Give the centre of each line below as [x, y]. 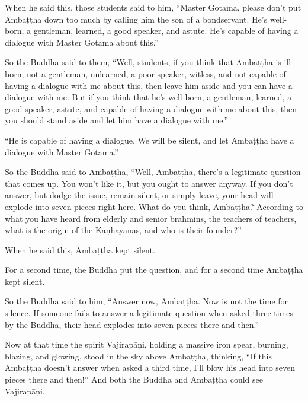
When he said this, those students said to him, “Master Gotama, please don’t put [153, 7]
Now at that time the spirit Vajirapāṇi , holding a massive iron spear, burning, [147, 344]
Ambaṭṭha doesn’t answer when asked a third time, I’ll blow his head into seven [150, 367]
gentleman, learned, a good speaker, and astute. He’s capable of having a [166, 31]
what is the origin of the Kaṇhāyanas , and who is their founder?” [123, 230]
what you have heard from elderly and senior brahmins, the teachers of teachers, [151, 218]
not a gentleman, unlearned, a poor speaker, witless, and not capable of [156, 73]
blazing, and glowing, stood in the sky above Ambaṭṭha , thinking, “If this [139, 356]
